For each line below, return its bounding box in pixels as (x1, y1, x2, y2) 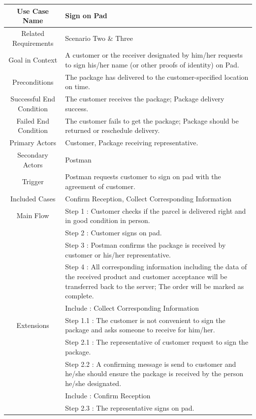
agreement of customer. (65, 181, 135, 191)
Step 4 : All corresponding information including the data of (65, 261, 247, 272)
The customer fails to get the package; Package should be (65, 115, 239, 126)
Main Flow (16, 210, 49, 221)
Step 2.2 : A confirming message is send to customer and (65, 358, 236, 369)
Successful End (10, 94, 56, 104)
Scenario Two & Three (65, 32, 133, 43)
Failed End (16, 115, 49, 126)
